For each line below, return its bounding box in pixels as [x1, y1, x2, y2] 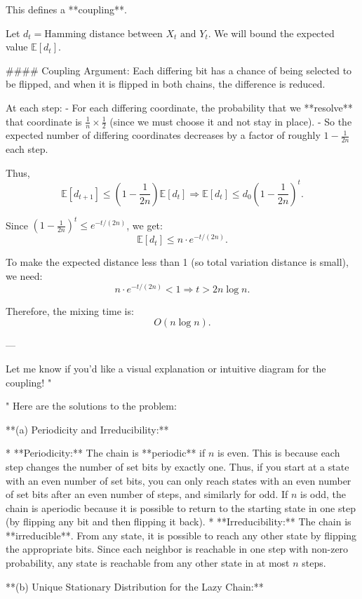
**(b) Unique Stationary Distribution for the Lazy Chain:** [6, 579, 264, 593]
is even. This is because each [217, 445, 340, 460]
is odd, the [300, 487, 347, 502]
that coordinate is [6, 114, 82, 128]
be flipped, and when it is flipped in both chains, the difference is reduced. [6, 76, 326, 91]
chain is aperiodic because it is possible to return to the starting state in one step [6, 500, 356, 515]
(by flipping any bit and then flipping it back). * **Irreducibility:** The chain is [6, 514, 351, 529]
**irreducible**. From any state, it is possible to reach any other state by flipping [6, 527, 357, 542]
